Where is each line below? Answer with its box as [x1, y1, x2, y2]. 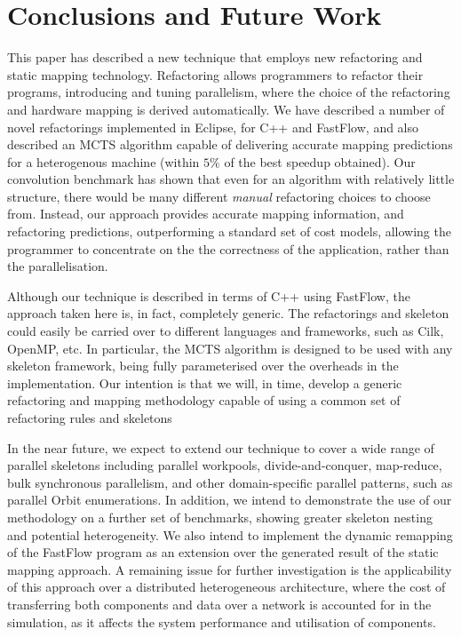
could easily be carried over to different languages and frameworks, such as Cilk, [7, 322, 444, 340]
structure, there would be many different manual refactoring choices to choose [7, 187, 431, 205]
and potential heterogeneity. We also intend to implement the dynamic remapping [7, 525, 453, 544]
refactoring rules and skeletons [7, 409, 172, 426]
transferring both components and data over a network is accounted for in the [7, 594, 432, 613]
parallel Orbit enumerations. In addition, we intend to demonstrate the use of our [7, 490, 452, 509]
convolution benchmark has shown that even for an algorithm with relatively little [7, 170, 455, 188]
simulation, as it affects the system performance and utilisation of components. [7, 612, 436, 631]
